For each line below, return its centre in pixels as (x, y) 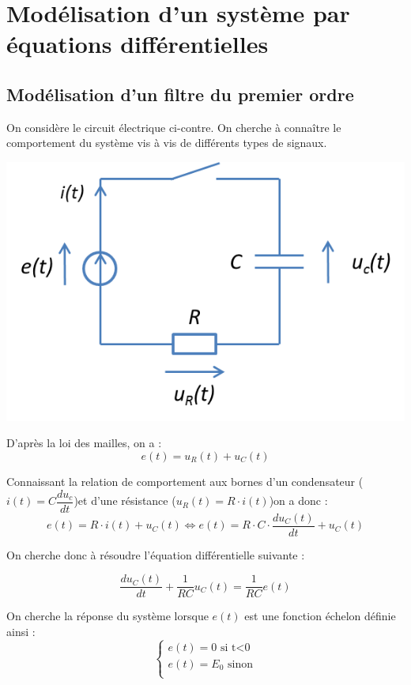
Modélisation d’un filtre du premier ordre (180, 94)
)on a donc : (298, 501)
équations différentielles (138, 44)
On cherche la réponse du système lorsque (107, 616)
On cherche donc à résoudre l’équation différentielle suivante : (156, 554)
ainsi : (21, 631)
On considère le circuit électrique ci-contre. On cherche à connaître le (174, 127)
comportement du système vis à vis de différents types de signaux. (167, 143)
